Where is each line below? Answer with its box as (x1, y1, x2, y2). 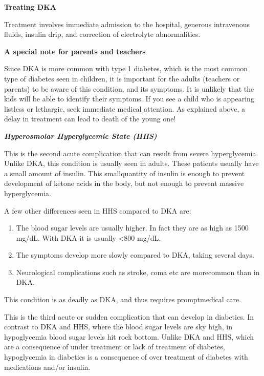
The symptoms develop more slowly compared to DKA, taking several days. (16, 249, 254, 260)
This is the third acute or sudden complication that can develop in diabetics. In (4, 311, 254, 322)
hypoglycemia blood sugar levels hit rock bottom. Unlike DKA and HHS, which (4, 331, 254, 342)
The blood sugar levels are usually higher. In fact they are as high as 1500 (16, 222, 249, 233)
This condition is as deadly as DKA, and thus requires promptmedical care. (4, 294, 241, 305)
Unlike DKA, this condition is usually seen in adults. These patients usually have (4, 158, 259, 169)
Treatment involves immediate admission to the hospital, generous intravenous (4, 18, 250, 29)
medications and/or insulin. (4, 361, 91, 372)
